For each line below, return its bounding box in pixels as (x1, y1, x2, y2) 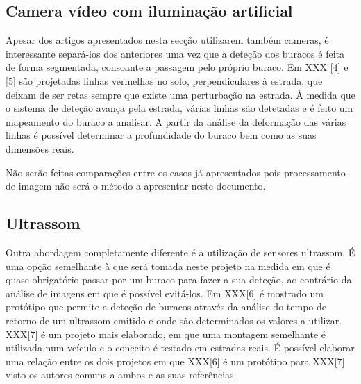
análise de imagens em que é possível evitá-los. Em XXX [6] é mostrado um (6, 285, 324, 300)
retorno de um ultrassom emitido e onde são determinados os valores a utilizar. (6, 312, 342, 327)
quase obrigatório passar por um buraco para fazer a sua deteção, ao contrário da (6, 272, 352, 287)
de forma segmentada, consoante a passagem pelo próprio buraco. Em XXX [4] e (6, 60, 349, 74)
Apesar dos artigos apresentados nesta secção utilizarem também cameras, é (6, 33, 329, 47)
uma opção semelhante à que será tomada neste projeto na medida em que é (6, 258, 330, 273)
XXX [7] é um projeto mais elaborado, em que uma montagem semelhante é (6, 326, 326, 341)
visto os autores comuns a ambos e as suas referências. (6, 367, 237, 382)
